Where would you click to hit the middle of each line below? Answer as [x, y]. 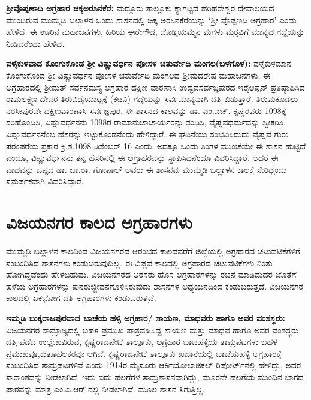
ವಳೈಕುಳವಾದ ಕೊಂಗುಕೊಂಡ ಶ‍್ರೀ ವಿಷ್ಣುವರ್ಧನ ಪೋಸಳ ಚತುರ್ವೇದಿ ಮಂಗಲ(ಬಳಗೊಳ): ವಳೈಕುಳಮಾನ [149, 63]
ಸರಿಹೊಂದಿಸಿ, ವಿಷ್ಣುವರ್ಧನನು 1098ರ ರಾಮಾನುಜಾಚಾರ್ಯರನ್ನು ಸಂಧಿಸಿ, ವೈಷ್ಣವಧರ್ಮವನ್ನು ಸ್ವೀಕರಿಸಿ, [146, 122]
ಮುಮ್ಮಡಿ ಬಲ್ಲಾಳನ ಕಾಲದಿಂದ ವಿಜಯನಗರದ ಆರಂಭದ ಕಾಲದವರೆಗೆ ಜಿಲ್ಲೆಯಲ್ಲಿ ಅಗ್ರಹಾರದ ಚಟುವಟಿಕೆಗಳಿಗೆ [153, 251]
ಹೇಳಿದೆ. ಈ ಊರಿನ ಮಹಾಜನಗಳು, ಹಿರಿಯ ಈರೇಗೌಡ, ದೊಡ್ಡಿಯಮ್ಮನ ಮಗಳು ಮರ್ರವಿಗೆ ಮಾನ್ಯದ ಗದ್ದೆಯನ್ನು [155, 31]
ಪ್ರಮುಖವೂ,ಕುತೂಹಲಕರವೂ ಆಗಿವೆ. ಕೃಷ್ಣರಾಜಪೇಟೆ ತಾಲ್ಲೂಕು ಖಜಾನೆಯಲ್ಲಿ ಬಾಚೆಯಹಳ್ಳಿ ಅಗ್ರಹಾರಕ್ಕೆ [144, 353]
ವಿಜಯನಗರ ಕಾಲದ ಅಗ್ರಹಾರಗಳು [99, 222]
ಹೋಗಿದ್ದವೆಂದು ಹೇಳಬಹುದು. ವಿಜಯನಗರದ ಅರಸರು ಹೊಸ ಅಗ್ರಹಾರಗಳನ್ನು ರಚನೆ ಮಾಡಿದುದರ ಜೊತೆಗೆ [151, 274]
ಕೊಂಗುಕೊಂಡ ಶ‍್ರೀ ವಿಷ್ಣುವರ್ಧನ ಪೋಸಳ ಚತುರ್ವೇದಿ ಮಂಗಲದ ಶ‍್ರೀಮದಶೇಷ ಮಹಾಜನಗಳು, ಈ [138, 75]
